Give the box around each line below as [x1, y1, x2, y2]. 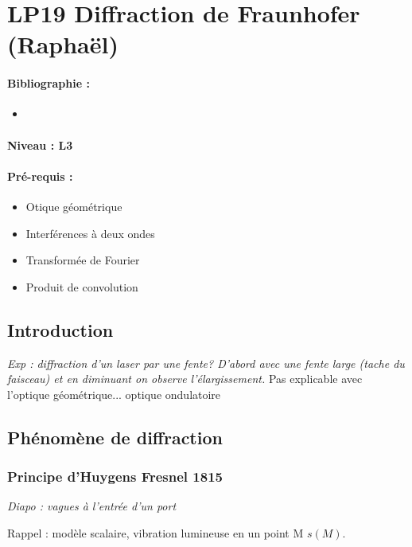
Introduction [7, 317, 114, 342]
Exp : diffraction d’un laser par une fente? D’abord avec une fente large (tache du [7, 354, 405, 371]
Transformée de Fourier [25, 252, 140, 268]
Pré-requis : [7, 167, 73, 184]
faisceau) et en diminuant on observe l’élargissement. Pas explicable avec [7, 370, 363, 387]
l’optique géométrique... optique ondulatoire [7, 385, 221, 402]
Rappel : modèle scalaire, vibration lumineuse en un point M [7, 524, 304, 541]
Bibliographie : [7, 75, 90, 92]
